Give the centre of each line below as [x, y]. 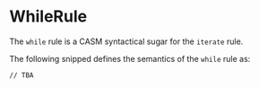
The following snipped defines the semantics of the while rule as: [130, 58]
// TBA [22, 75]
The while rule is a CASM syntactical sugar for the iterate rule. [126, 41]
